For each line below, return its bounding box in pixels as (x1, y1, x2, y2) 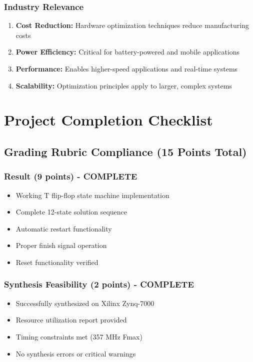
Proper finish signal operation (15, 240, 107, 250)
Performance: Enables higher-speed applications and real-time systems (15, 63, 238, 73)
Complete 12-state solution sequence (15, 206, 127, 217)
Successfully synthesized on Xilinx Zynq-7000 (15, 297, 154, 308)
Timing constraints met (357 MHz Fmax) (15, 331, 142, 341)
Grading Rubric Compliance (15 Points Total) (4, 143, 247, 159)
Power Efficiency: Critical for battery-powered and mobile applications (15, 46, 240, 57)
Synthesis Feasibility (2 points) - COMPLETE (4, 278, 194, 290)
